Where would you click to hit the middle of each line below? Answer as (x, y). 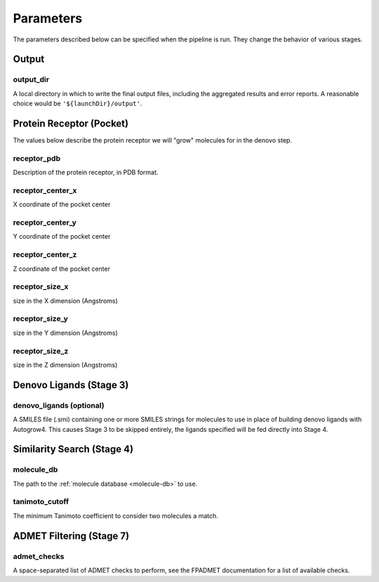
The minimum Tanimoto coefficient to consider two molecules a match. (116, 515)
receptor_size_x (41, 286)
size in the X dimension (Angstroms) (66, 300)
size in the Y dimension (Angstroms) (66, 333)
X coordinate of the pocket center (62, 204)
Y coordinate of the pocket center (62, 237)
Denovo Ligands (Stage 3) (71, 385)
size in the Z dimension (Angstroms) (65, 364)
